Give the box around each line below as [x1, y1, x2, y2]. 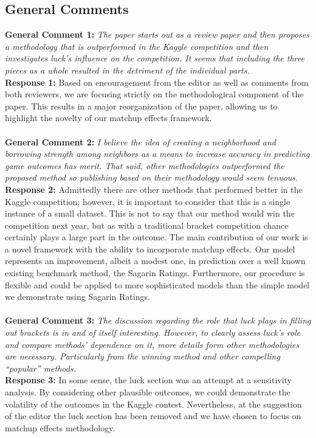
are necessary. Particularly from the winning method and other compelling [5, 350, 280, 363]
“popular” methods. [5, 361, 76, 374]
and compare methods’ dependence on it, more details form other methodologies [5, 338, 300, 350]
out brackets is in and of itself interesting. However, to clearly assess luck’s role [5, 326, 301, 339]
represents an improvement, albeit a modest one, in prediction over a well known [5, 254, 306, 267]
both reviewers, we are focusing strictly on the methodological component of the [5, 88, 304, 100]
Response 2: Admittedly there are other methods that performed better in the [5, 182, 303, 195]
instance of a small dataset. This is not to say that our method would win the [5, 207, 295, 220]
